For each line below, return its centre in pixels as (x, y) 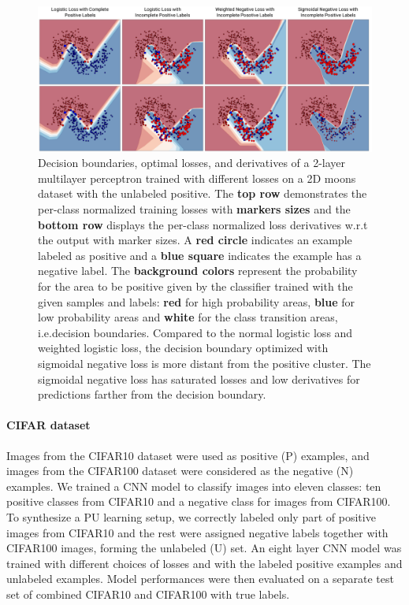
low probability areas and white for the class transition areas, (188, 317)
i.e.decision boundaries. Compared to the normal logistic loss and (195, 332)
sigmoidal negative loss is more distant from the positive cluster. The (204, 363)
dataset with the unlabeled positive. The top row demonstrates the (203, 193)
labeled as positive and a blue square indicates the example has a (200, 255)
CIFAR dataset (48, 425)
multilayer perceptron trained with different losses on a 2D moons (197, 178)
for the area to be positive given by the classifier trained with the (195, 286)
